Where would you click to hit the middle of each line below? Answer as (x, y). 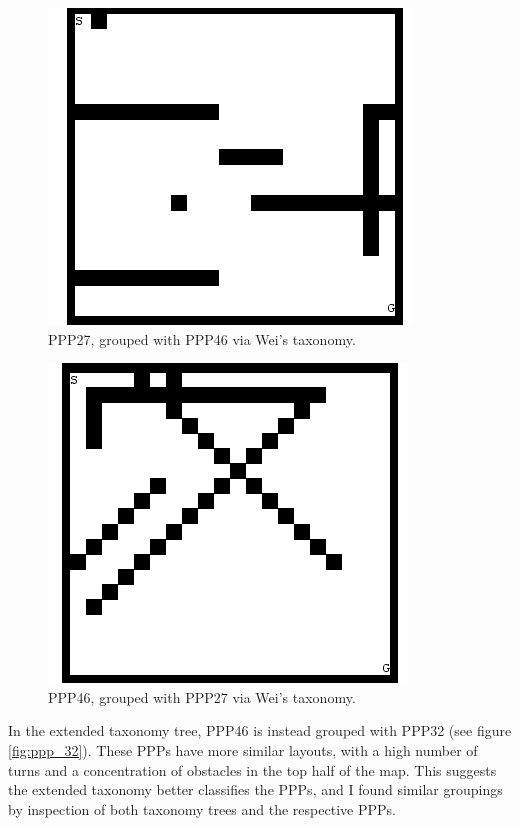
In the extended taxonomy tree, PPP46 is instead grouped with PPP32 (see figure (260, 730)
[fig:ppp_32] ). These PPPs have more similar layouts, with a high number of (243, 749)
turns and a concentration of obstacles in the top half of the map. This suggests (252, 769)
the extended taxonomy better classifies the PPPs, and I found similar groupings (255, 789)
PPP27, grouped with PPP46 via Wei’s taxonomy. (202, 338)
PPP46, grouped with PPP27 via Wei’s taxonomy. (202, 696)
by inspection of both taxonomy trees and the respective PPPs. (202, 808)
